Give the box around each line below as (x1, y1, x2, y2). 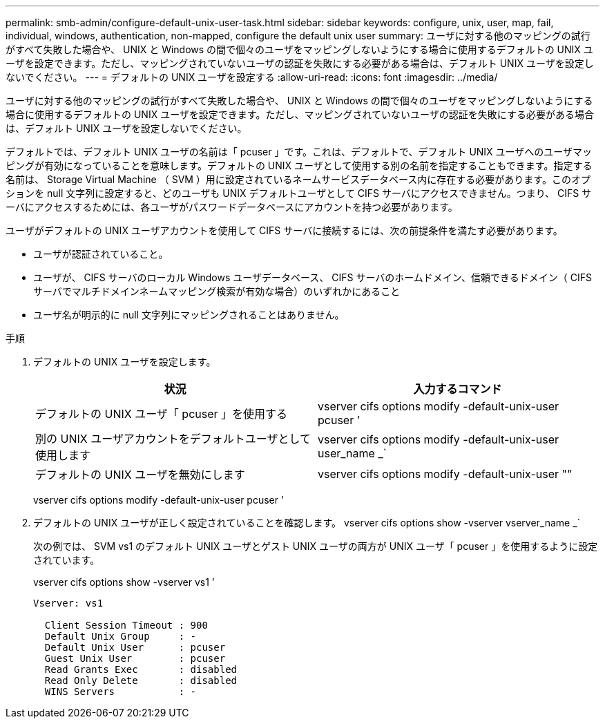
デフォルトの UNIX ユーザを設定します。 (33, 356, 216, 368)
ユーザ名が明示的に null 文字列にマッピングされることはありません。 (33, 309, 345, 321)
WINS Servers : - (44, 686, 197, 697)
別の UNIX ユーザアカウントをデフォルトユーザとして (35, 432, 311, 446)
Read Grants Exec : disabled (44, 664, 238, 675)
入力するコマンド (413, 382, 502, 396)
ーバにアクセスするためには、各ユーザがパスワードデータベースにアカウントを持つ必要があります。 (6, 201, 458, 213)
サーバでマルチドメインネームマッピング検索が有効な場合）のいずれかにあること (33, 285, 401, 297)
